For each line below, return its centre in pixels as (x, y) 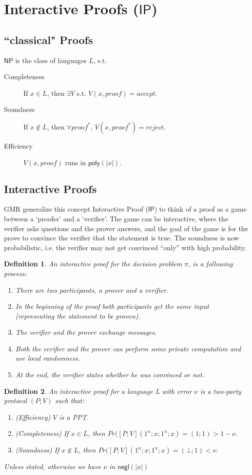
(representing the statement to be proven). (78, 315)
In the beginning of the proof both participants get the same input (112, 306)
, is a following (211, 264)
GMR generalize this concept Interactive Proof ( (76, 209)
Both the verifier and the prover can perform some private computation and (128, 348)
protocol (16, 400)
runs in (76, 162)
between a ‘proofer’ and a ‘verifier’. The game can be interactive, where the (116, 218)
